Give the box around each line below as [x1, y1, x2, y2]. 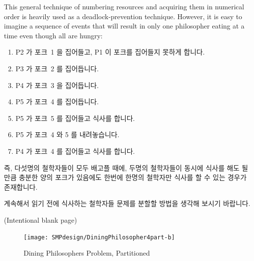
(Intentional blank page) [4, 214, 77, 225]
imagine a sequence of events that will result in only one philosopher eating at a [4, 21, 245, 31]
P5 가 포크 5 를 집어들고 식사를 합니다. [15, 113, 135, 123]
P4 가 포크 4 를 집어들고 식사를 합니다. [15, 145, 135, 156]
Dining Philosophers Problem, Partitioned [24, 248, 150, 258]
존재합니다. [4, 181, 38, 192]
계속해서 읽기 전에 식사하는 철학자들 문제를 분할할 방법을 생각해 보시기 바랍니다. [4, 198, 251, 208]
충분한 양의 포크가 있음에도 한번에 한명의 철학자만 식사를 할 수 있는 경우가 [19, 172, 247, 182]
